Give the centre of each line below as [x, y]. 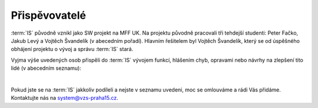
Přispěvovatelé [49, 15]
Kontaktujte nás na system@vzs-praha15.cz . [65, 98]
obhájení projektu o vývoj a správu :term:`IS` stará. [72, 49]
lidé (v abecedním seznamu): [46, 68]
